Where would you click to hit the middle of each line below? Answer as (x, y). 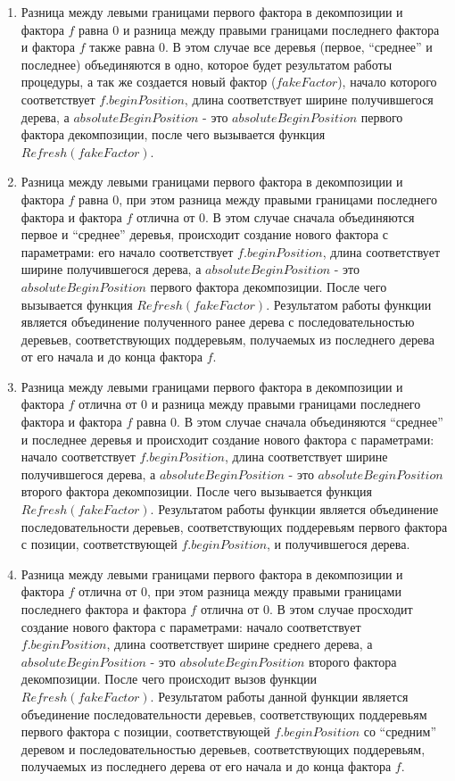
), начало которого (387, 82)
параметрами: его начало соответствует (127, 251)
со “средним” (400, 731)
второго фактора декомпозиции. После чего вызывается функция (197, 491)
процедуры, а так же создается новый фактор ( (149, 82)
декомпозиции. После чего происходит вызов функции (169, 679)
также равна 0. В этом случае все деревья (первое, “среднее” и (261, 47)
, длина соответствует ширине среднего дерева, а (240, 644)
